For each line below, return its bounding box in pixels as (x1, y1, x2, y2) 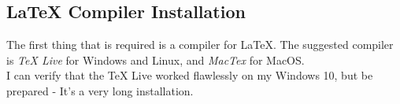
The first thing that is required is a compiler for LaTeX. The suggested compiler (6, 36, 394, 53)
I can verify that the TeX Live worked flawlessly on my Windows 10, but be (6, 67, 373, 84)
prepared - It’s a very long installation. (6, 82, 194, 98)
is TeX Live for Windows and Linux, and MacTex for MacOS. (6, 51, 305, 68)
